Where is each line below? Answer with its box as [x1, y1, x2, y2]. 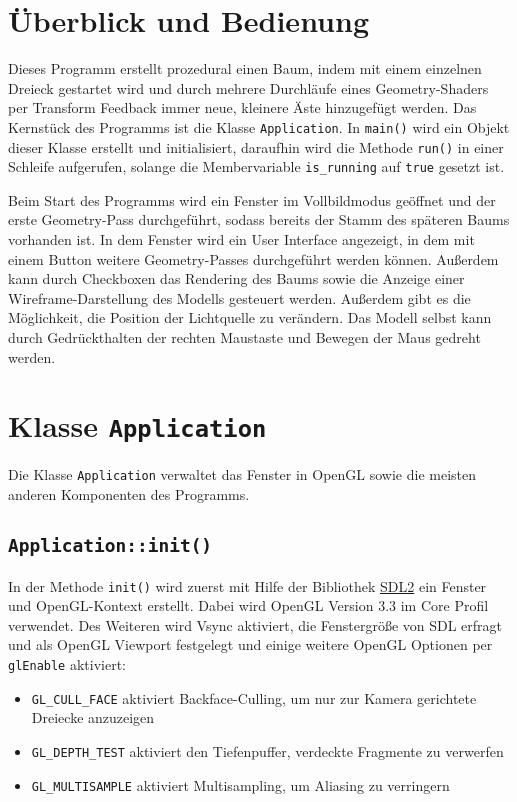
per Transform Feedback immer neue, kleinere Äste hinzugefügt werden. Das [8, 97, 477, 118]
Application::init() [8, 535, 213, 557]
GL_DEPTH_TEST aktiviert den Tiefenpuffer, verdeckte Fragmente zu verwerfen [31, 740, 504, 761]
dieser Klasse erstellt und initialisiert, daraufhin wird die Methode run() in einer [8, 136, 504, 157]
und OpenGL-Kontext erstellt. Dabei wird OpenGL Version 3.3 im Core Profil [8, 595, 489, 616]
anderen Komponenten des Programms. [8, 484, 250, 505]
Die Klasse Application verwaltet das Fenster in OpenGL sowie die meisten [8, 464, 477, 485]
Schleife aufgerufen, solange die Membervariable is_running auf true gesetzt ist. [8, 156, 505, 177]
